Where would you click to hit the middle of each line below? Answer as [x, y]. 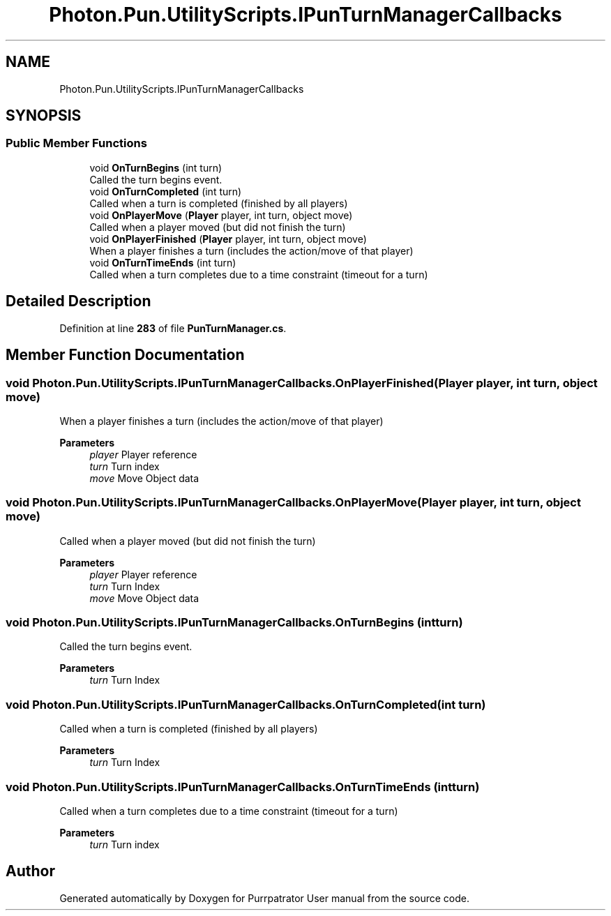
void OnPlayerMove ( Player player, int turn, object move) [221, 215]
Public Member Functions [76, 143]
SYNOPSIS [44, 116]
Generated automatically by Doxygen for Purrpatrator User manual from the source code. [264, 898]
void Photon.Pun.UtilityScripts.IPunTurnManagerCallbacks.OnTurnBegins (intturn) [234, 622]
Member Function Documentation [125, 355]
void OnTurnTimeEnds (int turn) [163, 262]
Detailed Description [78, 301]
